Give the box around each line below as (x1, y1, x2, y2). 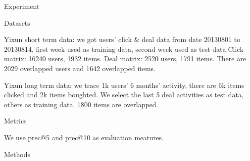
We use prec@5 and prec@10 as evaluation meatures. (4, 132, 164, 142)
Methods (4, 149, 30, 159)
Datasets (4, 17, 30, 28)
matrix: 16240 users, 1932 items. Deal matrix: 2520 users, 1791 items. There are (4, 53, 246, 64)
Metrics (4, 116, 27, 126)
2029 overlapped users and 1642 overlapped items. (4, 63, 156, 73)
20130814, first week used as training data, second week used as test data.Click (4, 43, 244, 54)
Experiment (4, 1, 40, 11)
